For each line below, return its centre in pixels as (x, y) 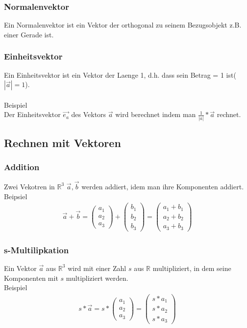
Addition (22, 167)
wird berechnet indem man (156, 114)
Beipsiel (16, 196)
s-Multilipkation (37, 250)
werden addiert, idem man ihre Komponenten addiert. (163, 186)
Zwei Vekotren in (29, 186)
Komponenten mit (31, 278)
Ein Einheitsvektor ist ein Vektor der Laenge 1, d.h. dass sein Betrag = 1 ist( (120, 75)
